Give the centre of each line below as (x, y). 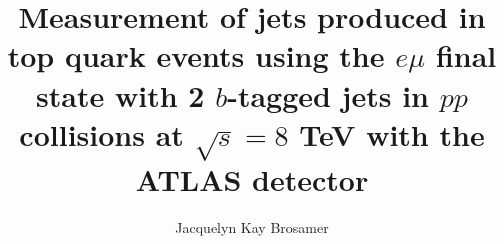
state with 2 (120, 94)
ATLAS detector (252, 179)
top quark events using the (196, 55)
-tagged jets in (328, 94)
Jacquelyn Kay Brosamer (252, 227)
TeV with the (392, 133)
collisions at (101, 133)
